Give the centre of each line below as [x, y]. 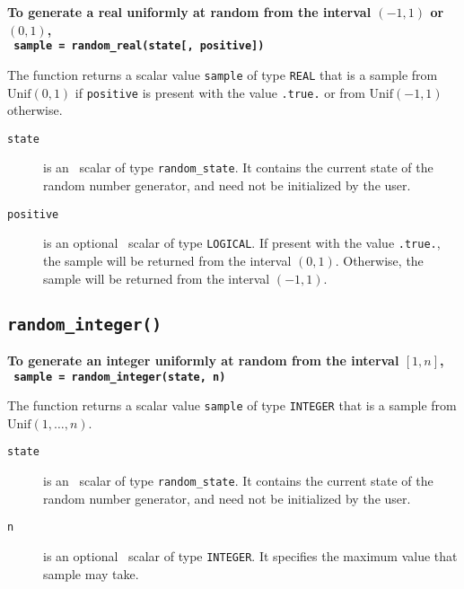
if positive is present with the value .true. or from [220, 92]
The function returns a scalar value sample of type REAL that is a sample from [223, 74]
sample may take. [91, 573]
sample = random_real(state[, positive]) [139, 46]
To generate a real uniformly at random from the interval [189, 12]
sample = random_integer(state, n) [120, 377]
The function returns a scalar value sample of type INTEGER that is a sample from [232, 405]
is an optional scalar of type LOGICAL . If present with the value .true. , [242, 243]
